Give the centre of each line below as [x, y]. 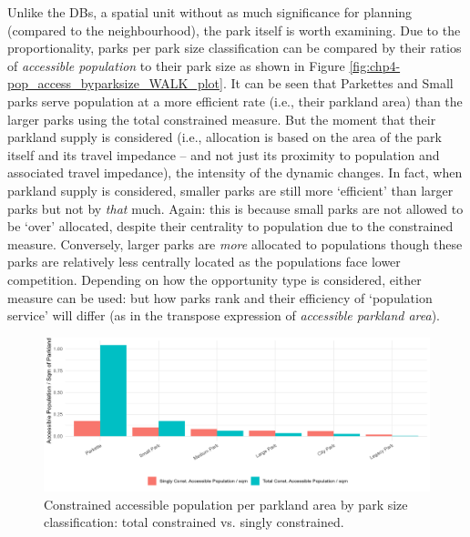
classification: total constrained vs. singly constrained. [194, 522]
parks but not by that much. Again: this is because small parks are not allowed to [235, 208]
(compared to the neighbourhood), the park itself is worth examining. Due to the [234, 30]
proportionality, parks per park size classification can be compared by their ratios [235, 48]
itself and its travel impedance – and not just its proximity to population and [224, 154]
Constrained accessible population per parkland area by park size [226, 504]
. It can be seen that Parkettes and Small [338, 83]
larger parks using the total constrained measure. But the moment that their [222, 119]
